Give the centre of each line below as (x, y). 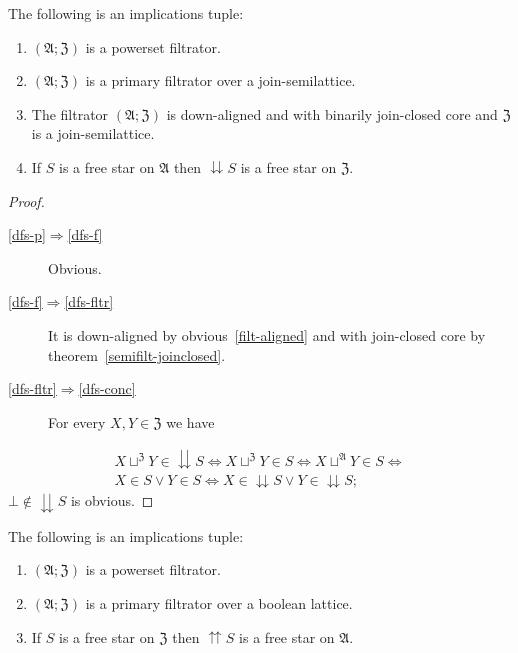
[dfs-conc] (107, 388)
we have (190, 421)
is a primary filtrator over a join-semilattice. (220, 80)
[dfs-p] (27, 234)
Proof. (26, 200)
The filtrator (70, 113)
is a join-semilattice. (93, 133)
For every (77, 421)
